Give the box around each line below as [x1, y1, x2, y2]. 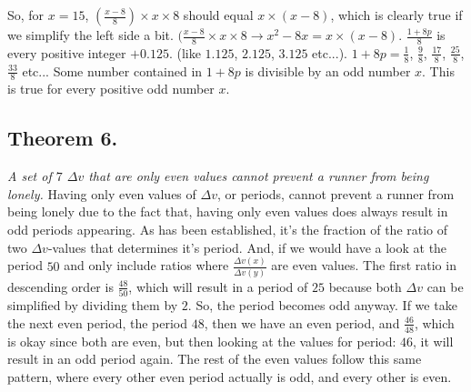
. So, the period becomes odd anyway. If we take [187, 296, 457, 315]
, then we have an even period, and [204, 313, 400, 332]
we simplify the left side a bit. [7, 25, 174, 44]
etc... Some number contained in [22, 61, 203, 80]
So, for [7, 5, 45, 24]
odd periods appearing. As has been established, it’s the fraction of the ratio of [7, 220, 448, 239]
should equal [183, 5, 254, 24]
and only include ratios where [64, 256, 229, 275]
